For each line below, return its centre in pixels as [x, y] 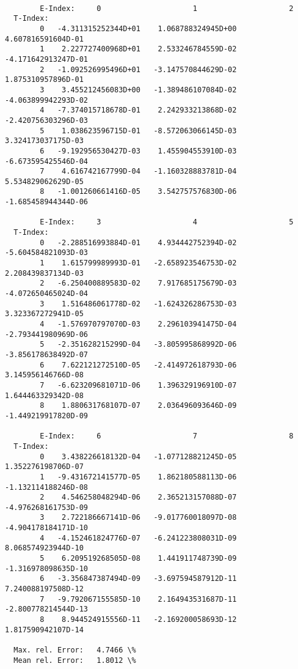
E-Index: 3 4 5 [167, 222]
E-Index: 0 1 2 [167, 8]
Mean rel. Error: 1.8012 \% [75, 660]
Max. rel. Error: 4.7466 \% [75, 650]
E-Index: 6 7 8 [167, 436]
